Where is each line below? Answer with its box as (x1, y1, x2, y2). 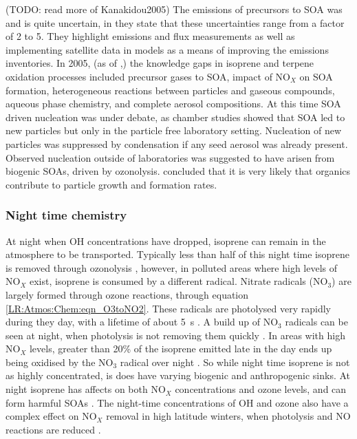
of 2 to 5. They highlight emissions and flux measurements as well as (6, 29, 295, 43)
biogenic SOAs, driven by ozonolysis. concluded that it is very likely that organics (6, 164, 351, 178)
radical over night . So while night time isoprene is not (120, 354, 350, 369)
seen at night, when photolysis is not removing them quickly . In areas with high (6, 328, 345, 342)
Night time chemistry (6, 206, 127, 224)
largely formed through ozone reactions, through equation (6, 287, 249, 301)
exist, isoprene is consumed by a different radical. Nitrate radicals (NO (29, 274, 328, 288)
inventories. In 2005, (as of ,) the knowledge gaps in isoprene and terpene (6, 56, 314, 70)
